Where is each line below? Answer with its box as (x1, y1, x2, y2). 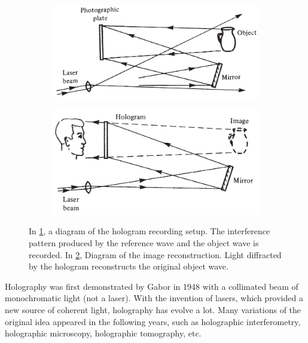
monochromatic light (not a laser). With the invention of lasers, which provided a (5, 292, 303, 304)
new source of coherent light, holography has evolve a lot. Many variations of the (5, 304, 301, 316)
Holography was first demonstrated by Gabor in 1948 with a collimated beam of (5, 280, 298, 292)
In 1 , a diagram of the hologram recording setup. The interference (29, 225, 270, 237)
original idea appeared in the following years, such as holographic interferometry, (5, 315, 301, 327)
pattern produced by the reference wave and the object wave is (29, 237, 259, 249)
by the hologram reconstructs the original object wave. (29, 260, 228, 272)
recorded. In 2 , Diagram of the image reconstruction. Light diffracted (29, 248, 282, 261)
